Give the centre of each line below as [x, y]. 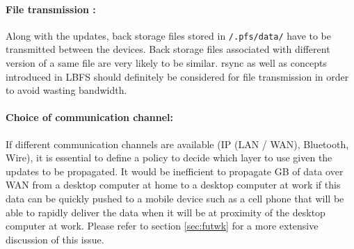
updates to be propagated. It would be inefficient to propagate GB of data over [175, 171]
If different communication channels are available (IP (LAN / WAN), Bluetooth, [177, 144]
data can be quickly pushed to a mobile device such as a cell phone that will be [175, 198]
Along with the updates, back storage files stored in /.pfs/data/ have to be [169, 35]
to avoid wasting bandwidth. [66, 90]
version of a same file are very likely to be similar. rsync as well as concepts [166, 63]
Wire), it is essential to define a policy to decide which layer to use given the [169, 158]
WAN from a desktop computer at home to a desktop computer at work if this [173, 185]
